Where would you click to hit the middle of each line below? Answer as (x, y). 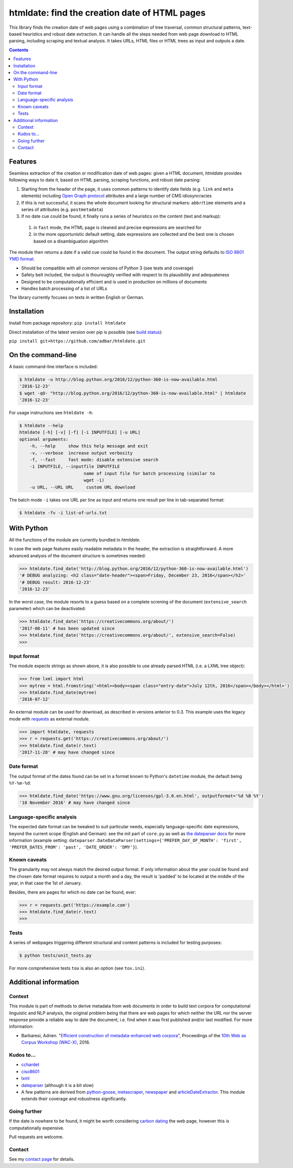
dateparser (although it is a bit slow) (57, 1085)
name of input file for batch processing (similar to (149, 473)
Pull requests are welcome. (36, 1137)
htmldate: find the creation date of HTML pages (107, 13)
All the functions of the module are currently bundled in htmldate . (75, 540)
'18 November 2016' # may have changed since (75, 803)
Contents (19, 50)
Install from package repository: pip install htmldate (67, 323)
